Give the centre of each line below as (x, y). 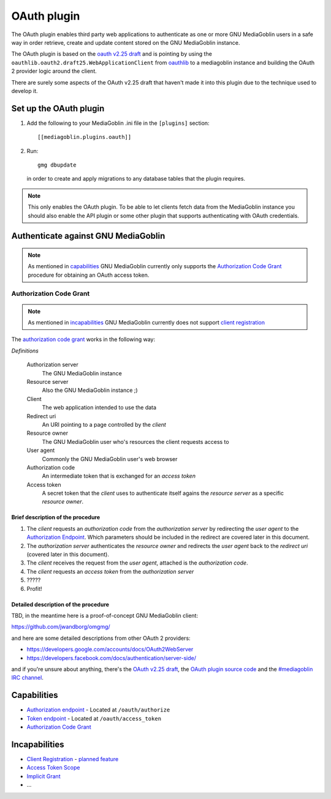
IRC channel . (28, 678)
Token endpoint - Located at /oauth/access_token (94, 718)
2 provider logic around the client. (54, 71)
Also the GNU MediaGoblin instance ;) (90, 390)
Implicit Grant (44, 776)
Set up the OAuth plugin (58, 108)
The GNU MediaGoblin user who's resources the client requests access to (135, 441)
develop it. (25, 91)
